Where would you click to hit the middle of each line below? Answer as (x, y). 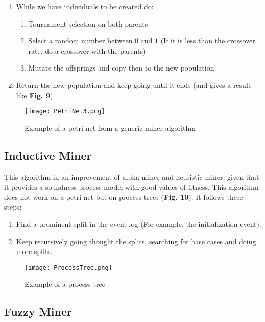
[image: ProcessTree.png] (68, 268)
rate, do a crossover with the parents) (87, 50)
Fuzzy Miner (38, 312)
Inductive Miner (48, 155)
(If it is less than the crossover (208, 41)
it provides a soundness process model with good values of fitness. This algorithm (131, 187)
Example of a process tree (65, 284)
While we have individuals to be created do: (85, 6)
